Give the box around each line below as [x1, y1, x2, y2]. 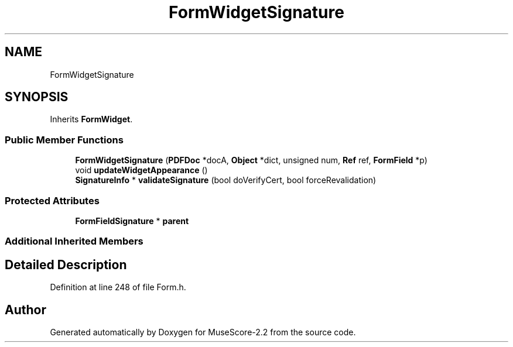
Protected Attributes [5, 194, 100, 207]
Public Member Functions [5, 133, 124, 146]
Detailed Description [5, 257, 127, 272]
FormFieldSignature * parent [75, 215, 189, 226]
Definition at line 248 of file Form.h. [50, 282, 186, 293]
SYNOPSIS [5, 90, 69, 105]
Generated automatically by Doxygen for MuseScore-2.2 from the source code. [50, 327, 356, 337]
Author [5, 302, 46, 317]
